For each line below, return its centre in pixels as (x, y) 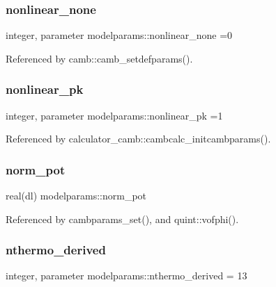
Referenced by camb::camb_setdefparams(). (99, 58)
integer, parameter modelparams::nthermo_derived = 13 (127, 276)
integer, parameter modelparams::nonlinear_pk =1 (114, 115)
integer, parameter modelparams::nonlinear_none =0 (119, 35)
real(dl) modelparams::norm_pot (76, 196)
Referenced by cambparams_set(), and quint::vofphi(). (122, 219)
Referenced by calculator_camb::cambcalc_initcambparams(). (138, 139)
